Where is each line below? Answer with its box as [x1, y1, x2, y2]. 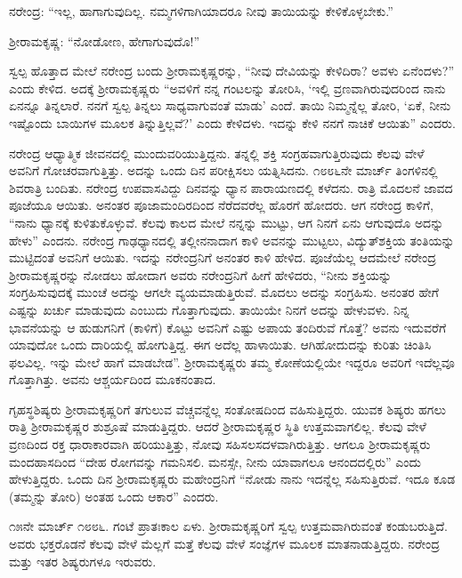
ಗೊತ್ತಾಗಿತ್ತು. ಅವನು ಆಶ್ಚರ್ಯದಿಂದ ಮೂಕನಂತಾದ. [9, 370, 216, 389]
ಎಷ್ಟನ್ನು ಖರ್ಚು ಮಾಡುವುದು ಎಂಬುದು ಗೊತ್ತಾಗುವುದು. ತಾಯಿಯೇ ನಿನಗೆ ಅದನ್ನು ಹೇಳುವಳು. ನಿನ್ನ [9, 300, 409, 318]
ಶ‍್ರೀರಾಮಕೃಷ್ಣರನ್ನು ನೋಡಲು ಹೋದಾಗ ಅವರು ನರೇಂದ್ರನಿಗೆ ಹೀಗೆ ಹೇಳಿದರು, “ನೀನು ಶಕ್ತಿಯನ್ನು [9, 265, 393, 284]
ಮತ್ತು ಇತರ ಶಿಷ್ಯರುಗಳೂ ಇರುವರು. [9, 551, 157, 570]
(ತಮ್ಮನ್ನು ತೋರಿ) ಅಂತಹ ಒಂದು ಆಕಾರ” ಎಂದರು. [9, 486, 219, 505]
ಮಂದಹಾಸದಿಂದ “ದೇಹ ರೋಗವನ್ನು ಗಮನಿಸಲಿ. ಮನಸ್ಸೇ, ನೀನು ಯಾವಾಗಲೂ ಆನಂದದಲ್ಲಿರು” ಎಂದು [9, 452, 422, 470]
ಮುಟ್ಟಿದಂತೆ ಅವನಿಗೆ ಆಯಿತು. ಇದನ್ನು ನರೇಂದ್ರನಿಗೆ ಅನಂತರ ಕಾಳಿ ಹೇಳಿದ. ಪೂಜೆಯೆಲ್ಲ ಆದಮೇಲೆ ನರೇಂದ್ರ [9, 248, 436, 267]
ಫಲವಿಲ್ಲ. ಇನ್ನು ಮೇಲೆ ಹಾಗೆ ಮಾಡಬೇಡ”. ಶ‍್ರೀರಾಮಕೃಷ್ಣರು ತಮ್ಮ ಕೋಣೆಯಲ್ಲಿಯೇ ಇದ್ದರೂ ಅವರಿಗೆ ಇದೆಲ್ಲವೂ [9, 352, 455, 371]
